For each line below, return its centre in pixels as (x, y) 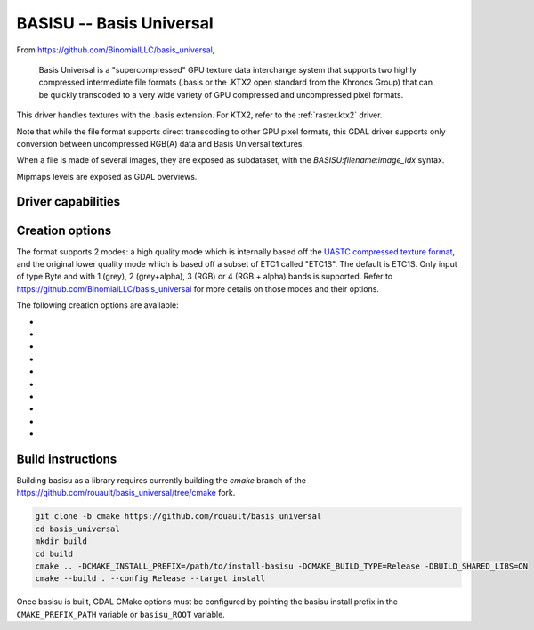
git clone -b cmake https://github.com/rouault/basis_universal (178, 517)
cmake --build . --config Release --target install (150, 579)
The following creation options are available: (97, 305)
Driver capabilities (69, 202)
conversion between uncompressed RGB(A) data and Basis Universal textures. (161, 143)
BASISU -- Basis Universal (115, 23)
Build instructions (67, 459)
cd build (54, 553)
